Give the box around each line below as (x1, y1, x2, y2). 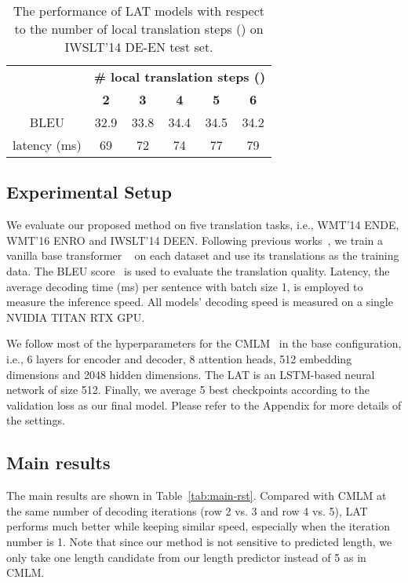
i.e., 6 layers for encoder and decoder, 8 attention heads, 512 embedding (6, 350, 352, 366)
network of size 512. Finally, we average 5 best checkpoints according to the (6, 381, 370, 398)
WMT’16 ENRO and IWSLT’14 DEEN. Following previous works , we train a (6, 231, 384, 248)
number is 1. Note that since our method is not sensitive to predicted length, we (6, 533, 392, 549)
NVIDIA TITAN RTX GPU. (6, 308, 145, 325)
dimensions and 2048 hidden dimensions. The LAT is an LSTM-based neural (6, 366, 375, 382)
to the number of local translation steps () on (14, 20, 264, 38)
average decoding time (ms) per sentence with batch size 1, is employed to (6, 278, 363, 294)
